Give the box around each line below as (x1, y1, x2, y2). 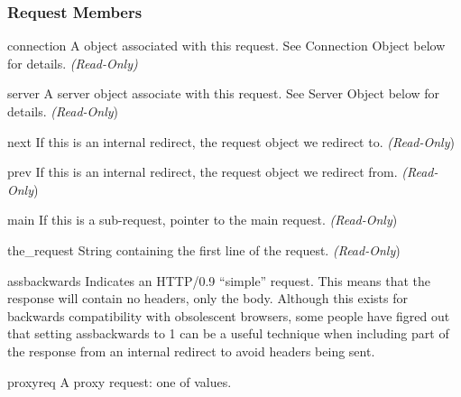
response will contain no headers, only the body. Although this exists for (7, 289, 408, 308)
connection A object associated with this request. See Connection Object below (7, 36, 446, 55)
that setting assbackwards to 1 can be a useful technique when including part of (7, 324, 449, 343)
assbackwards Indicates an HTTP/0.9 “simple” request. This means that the (7, 271, 431, 290)
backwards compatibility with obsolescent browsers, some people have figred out (7, 306, 450, 325)
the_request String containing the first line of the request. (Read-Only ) (7, 240, 401, 259)
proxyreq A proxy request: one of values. (7, 372, 232, 391)
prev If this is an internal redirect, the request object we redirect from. (7, 162, 398, 181)
